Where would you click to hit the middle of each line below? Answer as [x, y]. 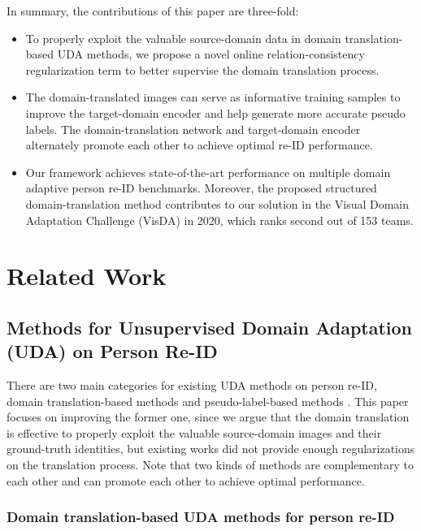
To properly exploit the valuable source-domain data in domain [183, 38]
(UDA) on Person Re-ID [112, 351]
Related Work [87, 276]
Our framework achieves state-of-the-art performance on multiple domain [208, 172]
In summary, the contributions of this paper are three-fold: [153, 11]
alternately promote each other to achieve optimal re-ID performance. [199, 145]
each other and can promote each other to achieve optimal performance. [186, 480]
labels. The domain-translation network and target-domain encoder [193, 129]
